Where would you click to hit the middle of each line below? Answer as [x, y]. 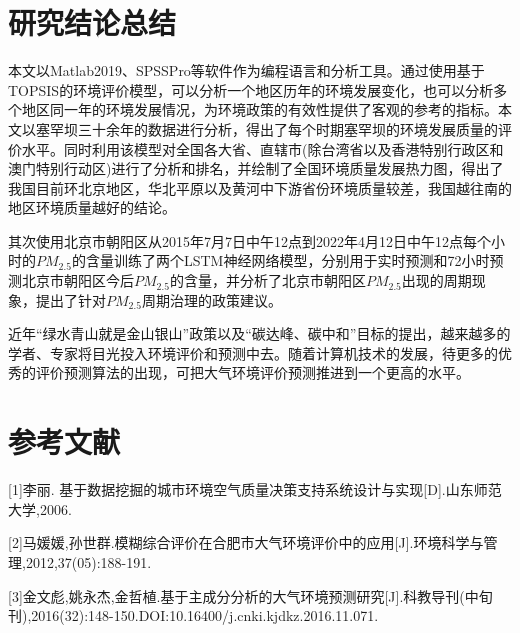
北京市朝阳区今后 [77, 280]
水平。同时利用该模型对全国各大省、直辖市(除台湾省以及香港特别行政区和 [262, 148]
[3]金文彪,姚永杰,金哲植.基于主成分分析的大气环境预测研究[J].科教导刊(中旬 [250, 595]
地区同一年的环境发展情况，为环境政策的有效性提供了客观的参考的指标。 [259, 109]
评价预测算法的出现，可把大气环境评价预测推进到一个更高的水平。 [252, 372]
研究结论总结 [92, 22]
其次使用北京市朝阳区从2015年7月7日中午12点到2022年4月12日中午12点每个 [249, 240]
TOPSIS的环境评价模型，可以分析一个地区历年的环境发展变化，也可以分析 [251, 89]
